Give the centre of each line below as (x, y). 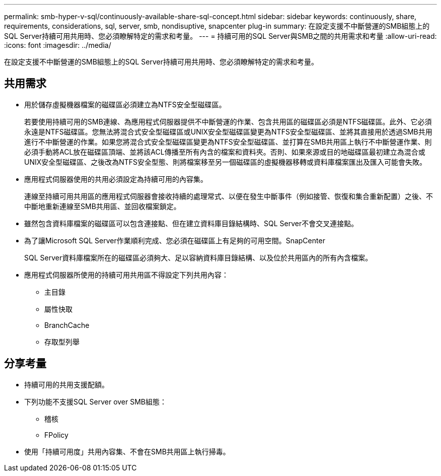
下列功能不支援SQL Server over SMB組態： (96, 401)
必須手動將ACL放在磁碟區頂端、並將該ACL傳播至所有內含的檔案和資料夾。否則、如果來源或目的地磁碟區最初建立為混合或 (225, 152)
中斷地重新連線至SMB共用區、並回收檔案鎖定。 (102, 206)
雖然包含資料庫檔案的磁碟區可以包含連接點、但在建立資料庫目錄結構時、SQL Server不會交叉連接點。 (191, 223)
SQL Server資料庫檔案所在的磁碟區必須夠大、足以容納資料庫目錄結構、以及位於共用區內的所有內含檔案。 (198, 257)
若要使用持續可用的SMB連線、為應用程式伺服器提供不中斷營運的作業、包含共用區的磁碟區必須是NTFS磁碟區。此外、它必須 (228, 121)
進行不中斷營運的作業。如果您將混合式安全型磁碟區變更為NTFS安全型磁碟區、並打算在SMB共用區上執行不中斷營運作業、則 (228, 142)
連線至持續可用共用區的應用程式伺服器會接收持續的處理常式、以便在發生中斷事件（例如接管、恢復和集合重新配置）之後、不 (229, 196)
